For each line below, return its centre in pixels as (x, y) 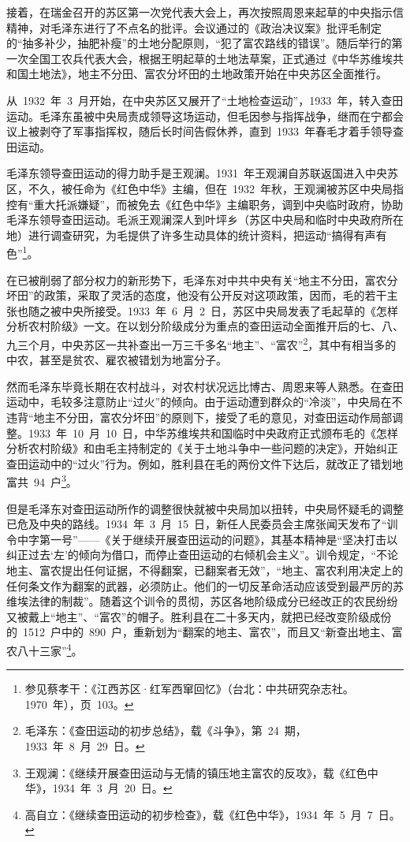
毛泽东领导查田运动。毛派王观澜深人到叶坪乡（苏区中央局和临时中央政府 (194, 220)
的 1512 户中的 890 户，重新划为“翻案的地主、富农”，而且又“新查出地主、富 (205, 632)
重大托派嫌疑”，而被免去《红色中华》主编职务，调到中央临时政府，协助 (218, 204)
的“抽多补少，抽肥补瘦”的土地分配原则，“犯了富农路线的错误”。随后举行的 (199, 43)
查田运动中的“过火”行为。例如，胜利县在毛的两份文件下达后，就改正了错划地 (205, 463)
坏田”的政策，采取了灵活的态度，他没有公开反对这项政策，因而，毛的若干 (197, 295)
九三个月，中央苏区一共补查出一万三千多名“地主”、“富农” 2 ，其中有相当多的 (201, 343)
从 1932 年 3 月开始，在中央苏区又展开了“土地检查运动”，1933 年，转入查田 (205, 100)
